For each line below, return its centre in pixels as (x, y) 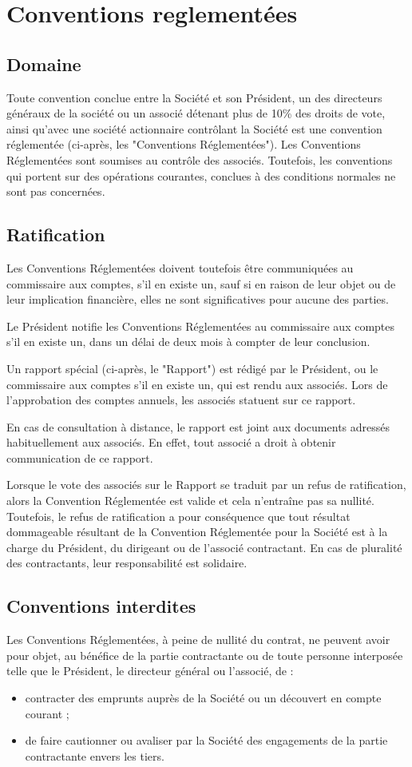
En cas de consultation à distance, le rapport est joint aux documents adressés (198, 426)
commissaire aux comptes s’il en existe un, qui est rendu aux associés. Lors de (197, 384)
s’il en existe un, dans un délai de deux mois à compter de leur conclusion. (188, 342)
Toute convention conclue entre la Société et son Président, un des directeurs (194, 97)
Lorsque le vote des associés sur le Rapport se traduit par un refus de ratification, (206, 485)
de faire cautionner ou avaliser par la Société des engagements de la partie (206, 740)
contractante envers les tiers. (95, 755)
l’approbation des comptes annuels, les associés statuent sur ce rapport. (181, 400)
